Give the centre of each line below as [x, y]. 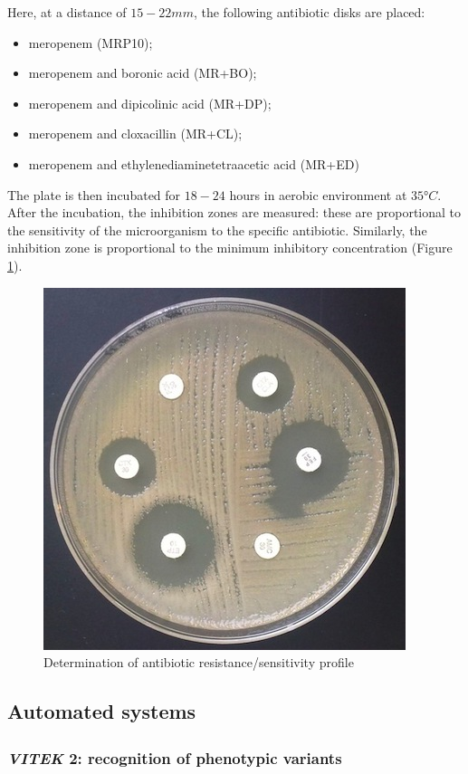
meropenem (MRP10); [91, 42]
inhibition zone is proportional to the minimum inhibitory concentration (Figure [230, 248]
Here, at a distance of [67, 12]
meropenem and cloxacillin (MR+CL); [135, 134]
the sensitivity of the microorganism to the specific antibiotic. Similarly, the [217, 229]
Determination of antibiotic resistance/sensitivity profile [199, 662]
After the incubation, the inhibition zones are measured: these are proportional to [234, 212]
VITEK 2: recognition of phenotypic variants [175, 758]
